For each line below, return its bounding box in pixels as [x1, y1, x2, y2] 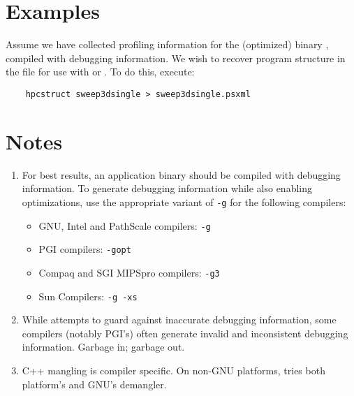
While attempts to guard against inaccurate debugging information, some [22, 312, 337, 327]
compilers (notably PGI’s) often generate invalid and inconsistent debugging [22, 325, 348, 340]
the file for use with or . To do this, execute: [6, 64, 195, 79]
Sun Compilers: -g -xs [38, 288, 138, 303]
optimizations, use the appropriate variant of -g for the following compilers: [22, 194, 346, 209]
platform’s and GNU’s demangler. [22, 376, 167, 391]
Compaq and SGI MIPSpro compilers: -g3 [38, 265, 220, 279]
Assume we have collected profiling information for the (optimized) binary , [6, 37, 329, 52]
